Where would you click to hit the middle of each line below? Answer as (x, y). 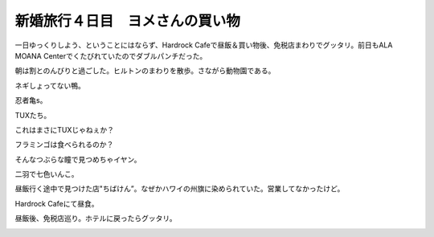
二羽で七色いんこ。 (47, 174)
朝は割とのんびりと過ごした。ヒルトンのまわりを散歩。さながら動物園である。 (145, 71)
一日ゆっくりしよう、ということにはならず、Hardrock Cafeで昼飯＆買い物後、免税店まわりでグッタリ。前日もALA (204, 45)
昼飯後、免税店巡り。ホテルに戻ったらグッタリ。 (96, 219)
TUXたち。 (33, 115)
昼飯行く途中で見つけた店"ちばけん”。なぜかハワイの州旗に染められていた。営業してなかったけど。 (180, 189)
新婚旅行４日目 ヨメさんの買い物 (128, 21)
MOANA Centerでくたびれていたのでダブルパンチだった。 (111, 55)
